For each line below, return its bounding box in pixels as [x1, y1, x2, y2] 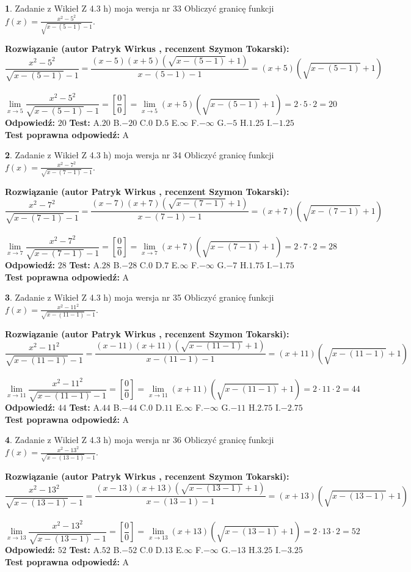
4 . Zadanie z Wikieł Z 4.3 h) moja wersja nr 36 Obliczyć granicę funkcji [5, 433, 274, 446]
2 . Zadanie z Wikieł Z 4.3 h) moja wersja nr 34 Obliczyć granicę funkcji [5, 148, 274, 161]
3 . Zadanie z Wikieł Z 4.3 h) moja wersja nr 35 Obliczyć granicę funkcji [5, 291, 274, 304]
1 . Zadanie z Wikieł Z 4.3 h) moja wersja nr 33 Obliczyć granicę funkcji [5, 2, 274, 14]
